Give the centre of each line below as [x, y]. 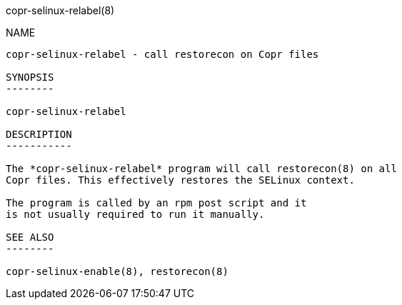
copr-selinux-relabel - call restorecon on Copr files [162, 54]
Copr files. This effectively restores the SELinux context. [180, 180]
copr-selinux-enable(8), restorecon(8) [117, 271]
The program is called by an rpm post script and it [156, 203]
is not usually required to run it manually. [135, 214]
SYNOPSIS [30, 77]
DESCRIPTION [39, 134]
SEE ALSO [30, 237]
